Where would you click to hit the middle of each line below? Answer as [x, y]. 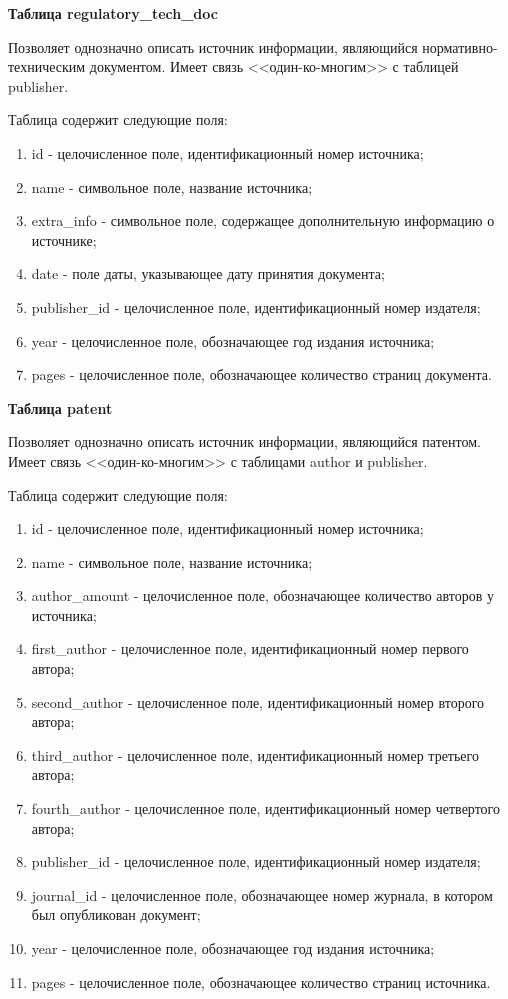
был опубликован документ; [116, 914]
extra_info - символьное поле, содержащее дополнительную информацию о [263, 220]
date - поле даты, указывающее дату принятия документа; [208, 273]
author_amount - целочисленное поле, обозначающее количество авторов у [262, 595]
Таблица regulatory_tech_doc [113, 13]
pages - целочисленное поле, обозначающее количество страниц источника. [261, 981]
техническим [47, 66]
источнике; [64, 239]
